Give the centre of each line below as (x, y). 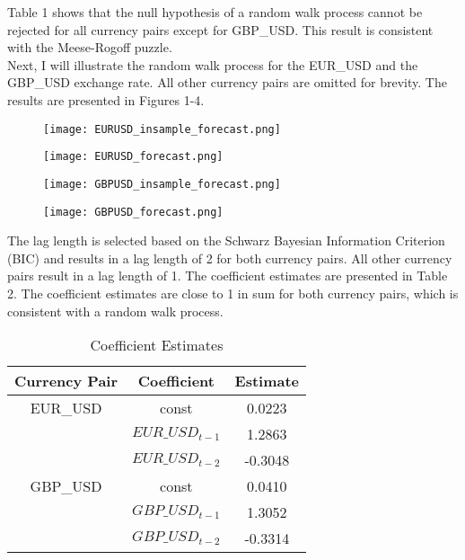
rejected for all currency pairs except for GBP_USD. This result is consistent (220, 29)
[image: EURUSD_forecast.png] (133, 157)
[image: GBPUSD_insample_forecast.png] (162, 184)
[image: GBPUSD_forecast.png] (133, 212)
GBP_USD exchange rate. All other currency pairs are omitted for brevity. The (227, 82)
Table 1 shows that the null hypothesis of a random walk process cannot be (215, 12)
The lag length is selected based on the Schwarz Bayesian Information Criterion (226, 240)
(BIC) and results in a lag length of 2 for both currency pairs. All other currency (230, 258)
